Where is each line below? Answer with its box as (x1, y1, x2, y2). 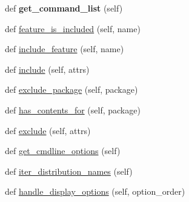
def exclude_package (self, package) (5, 83, 138, 96)
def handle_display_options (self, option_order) (5, 185, 185, 198)
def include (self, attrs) (5, 62, 90, 75)
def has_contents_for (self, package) (5, 103, 141, 116)
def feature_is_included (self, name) (5, 22, 141, 35)
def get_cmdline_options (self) (5, 144, 121, 157)
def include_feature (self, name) (5, 42, 124, 55)
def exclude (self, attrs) (5, 124, 91, 136)
